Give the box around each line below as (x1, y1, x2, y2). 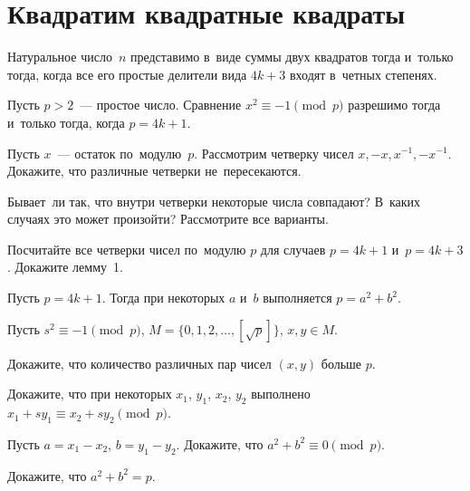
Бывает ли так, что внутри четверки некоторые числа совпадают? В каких (7, 191, 421, 210)
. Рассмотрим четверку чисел (194, 143, 354, 162)
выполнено (251, 384, 311, 403)
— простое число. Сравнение (80, 95, 242, 114)
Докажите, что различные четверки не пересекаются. (7, 161, 302, 180)
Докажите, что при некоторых (7, 384, 172, 403)
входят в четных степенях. (290, 64, 437, 83)
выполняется (263, 288, 332, 307)
